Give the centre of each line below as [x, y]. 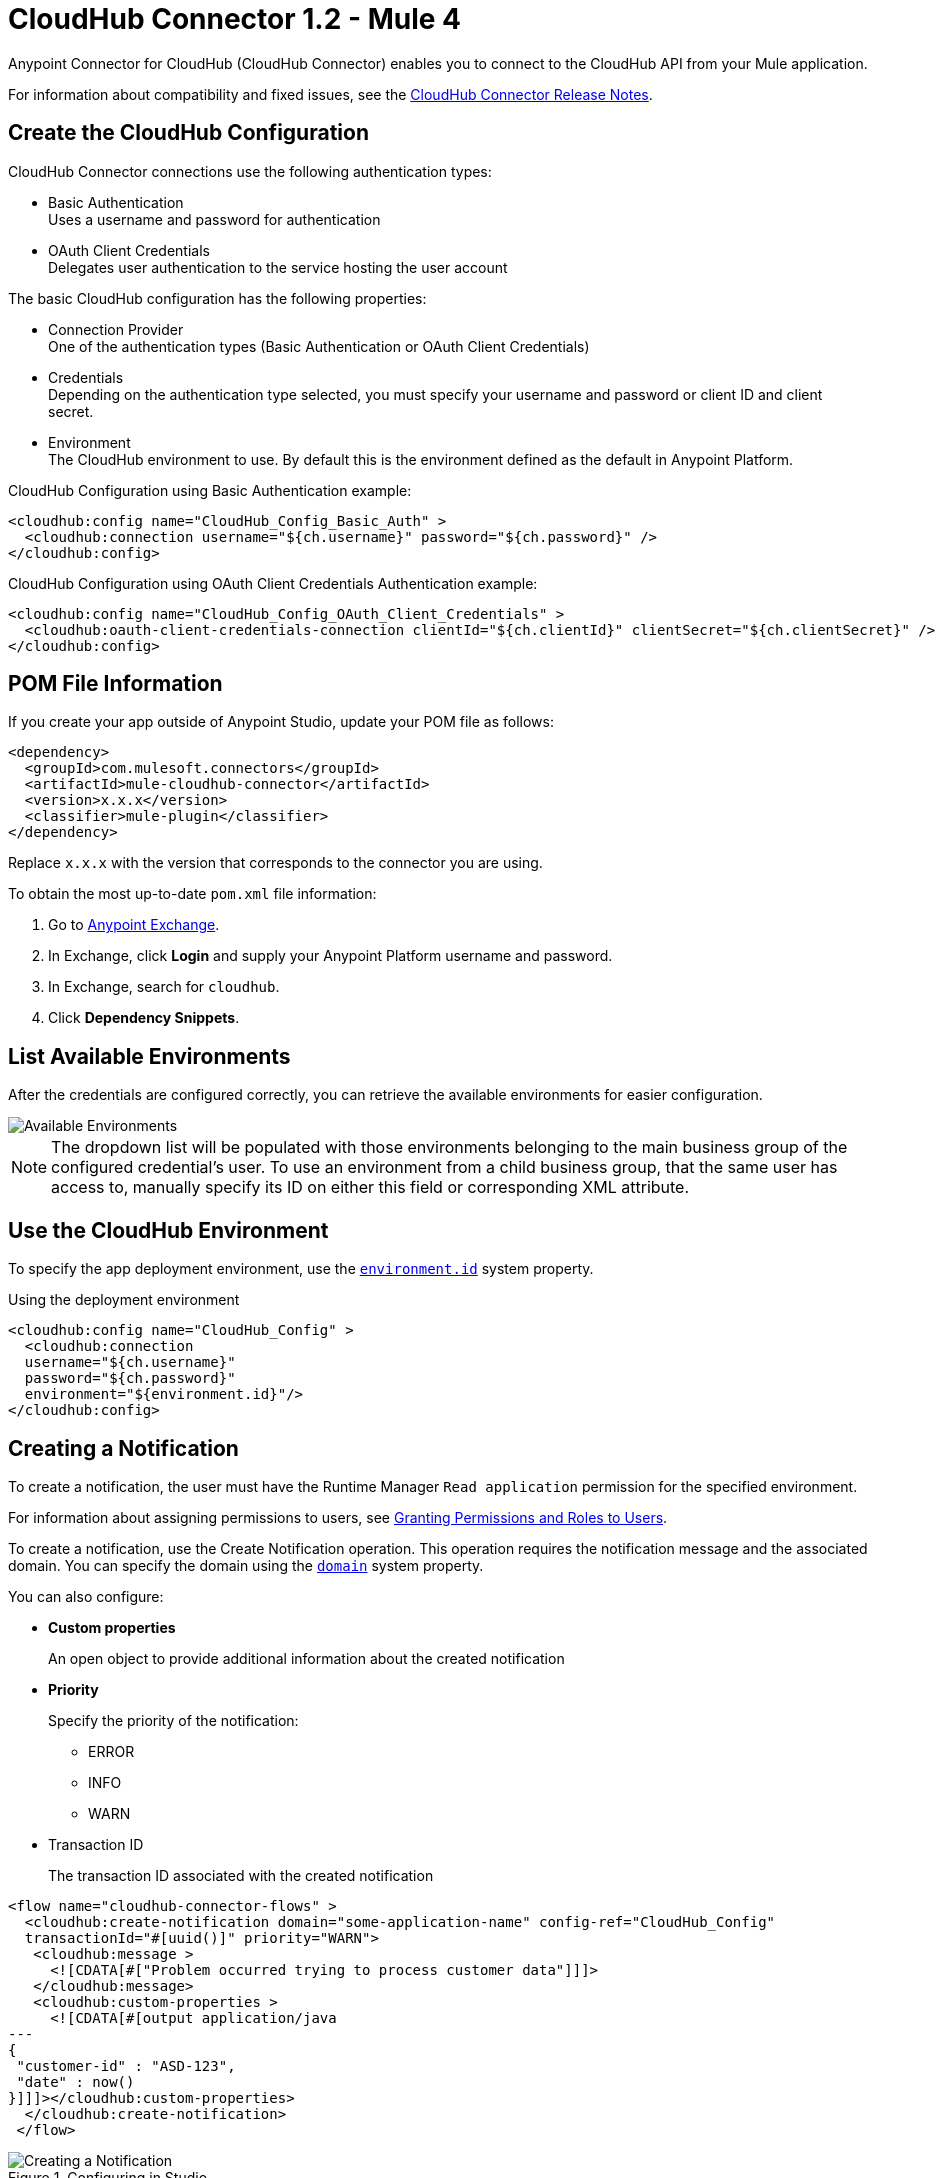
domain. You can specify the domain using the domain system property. [246, 1565]
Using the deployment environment [124, 1300]
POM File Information [115, 684]
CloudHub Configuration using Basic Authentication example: [210, 490]
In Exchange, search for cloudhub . [164, 987]
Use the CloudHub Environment [168, 1230]
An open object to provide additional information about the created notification [306, 1658]
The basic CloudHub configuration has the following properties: [217, 298]
